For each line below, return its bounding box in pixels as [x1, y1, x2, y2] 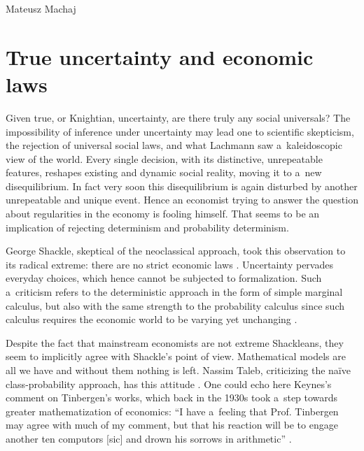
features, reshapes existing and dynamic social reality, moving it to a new [6, 165, 322, 180]
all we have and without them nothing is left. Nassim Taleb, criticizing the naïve [6, 363, 351, 377]
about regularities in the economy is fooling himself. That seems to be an [6, 206, 320, 221]
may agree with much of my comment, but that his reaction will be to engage [6, 417, 338, 432]
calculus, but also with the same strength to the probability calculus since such [6, 298, 344, 313]
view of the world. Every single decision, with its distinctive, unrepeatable [6, 151, 323, 166]
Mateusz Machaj [6, 1, 76, 15]
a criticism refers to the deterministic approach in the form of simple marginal [6, 285, 343, 299]
